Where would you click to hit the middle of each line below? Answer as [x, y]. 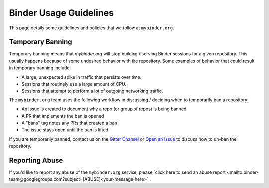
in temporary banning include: [40, 68]
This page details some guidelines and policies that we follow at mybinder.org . [92, 28]
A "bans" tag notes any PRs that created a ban [69, 123]
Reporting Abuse [36, 160]
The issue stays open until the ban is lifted [65, 130]
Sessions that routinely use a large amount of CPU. [74, 84]
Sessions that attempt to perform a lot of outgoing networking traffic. [92, 91]
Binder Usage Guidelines [62, 13]
